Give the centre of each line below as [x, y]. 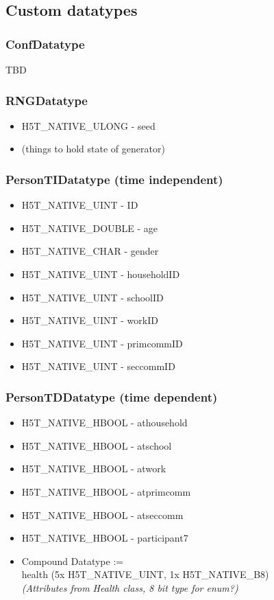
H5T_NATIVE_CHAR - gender [90, 251]
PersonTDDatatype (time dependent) [112, 396]
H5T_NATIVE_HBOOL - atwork [94, 469]
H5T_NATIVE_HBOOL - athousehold [104, 423]
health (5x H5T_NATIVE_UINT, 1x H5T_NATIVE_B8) [145, 574]
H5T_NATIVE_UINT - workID [90, 320]
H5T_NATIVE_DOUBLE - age [89, 228]
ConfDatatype [45, 44]
